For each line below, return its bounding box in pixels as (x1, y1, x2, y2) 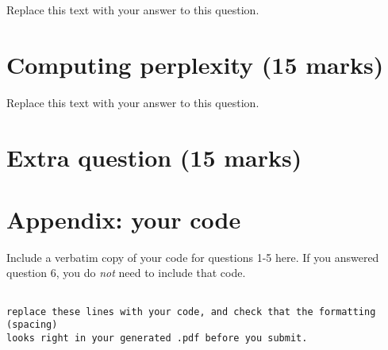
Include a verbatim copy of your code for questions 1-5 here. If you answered (6, 248, 379, 265)
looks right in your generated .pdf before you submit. (6, 332, 308, 344)
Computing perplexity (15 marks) (6, 48, 384, 80)
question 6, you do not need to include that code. (6, 264, 246, 281)
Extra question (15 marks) (6, 140, 302, 173)
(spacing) (6, 319, 58, 331)
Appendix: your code (6, 202, 241, 235)
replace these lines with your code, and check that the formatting (6, 306, 376, 317)
